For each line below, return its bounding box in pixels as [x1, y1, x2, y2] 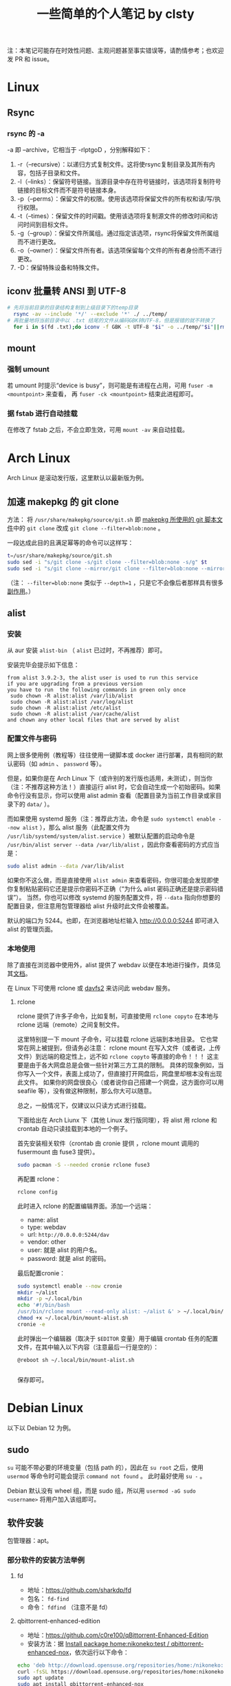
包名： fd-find [27, 1594, 69, 1603]
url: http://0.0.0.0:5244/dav [27, 1230, 110, 1238]
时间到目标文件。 [23, 221, 72, 229]
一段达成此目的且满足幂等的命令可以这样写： [7, 539, 134, 547]
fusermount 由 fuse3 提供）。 [16, 1147, 99, 1156]
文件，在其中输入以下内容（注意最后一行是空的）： [16, 1343, 159, 1351]
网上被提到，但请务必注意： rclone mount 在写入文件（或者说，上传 [29, 1044, 221, 1052]
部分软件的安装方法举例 [7, 1555, 85, 1565]
